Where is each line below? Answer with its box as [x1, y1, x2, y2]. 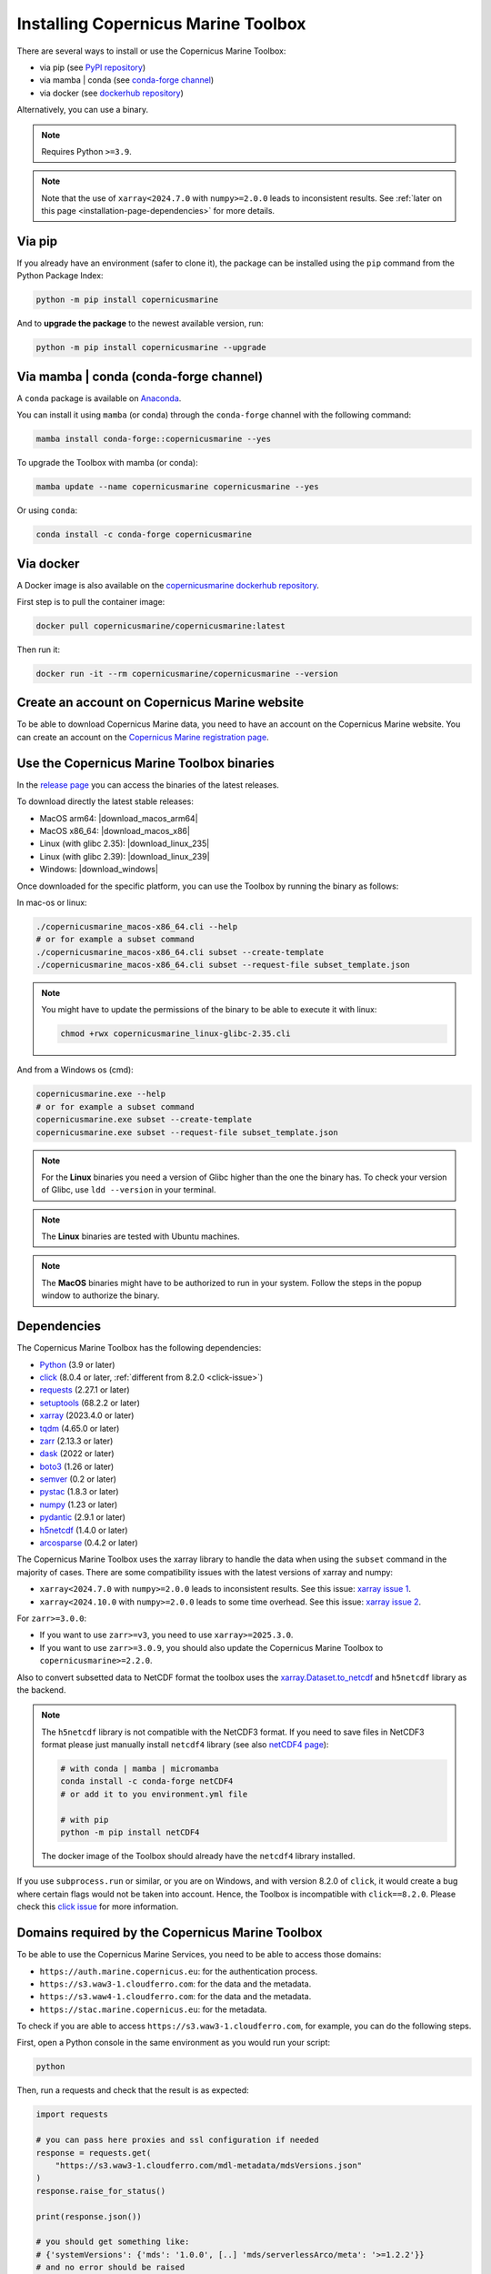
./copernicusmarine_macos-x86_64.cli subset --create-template [35, 947, 325, 957]
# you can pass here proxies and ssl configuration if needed [35, 2135, 319, 2146]
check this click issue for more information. [16, 1901, 179, 1912]
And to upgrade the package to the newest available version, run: [16, 318, 264, 329]
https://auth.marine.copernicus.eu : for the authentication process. [39, 1966, 318, 1977]
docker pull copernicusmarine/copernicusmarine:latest [35, 621, 286, 631]
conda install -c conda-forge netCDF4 [60, 1776, 234, 1786]
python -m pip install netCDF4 [60, 1827, 200, 1837]
